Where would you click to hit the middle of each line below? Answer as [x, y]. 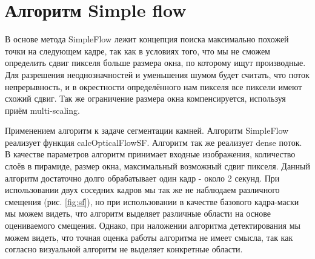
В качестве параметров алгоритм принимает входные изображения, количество [150, 154]
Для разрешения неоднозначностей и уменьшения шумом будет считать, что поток [157, 74]
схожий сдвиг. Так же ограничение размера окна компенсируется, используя [145, 98]
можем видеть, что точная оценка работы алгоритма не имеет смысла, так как [149, 237]
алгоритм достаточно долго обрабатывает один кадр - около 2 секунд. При [142, 178]
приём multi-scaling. [42, 110]
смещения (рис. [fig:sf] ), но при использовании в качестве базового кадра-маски [152, 201]
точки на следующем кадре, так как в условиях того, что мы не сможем [138, 51]
